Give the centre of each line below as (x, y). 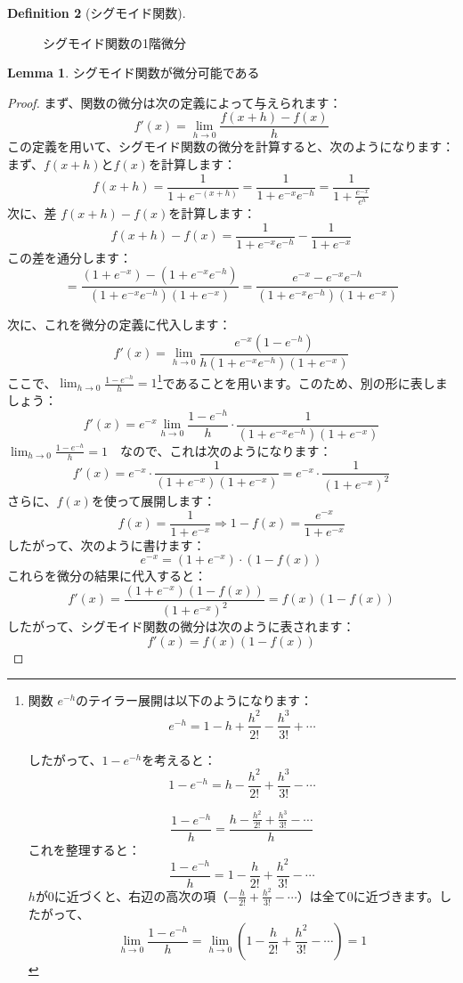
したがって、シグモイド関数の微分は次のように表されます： (181, 626)
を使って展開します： (154, 500)
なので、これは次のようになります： (226, 452)
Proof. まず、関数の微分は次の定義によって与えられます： (175, 102)
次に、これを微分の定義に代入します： (119, 325)
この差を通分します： (69, 257)
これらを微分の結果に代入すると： (107, 576)
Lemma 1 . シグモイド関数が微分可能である (134, 73)
